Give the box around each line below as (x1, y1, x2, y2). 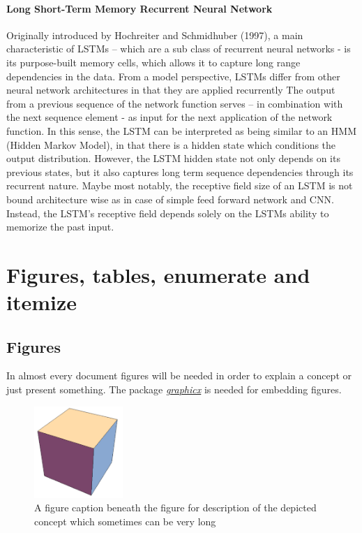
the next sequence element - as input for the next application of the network (6, 110, 333, 124)
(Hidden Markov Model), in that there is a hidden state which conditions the (6, 137, 336, 152)
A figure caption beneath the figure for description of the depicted (34, 500, 317, 515)
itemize (6, 288, 77, 316)
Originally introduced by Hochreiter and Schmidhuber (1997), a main (6, 27, 303, 42)
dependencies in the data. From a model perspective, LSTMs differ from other (6, 68, 340, 83)
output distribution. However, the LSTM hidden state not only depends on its (6, 151, 340, 166)
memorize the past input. (6, 219, 114, 234)
